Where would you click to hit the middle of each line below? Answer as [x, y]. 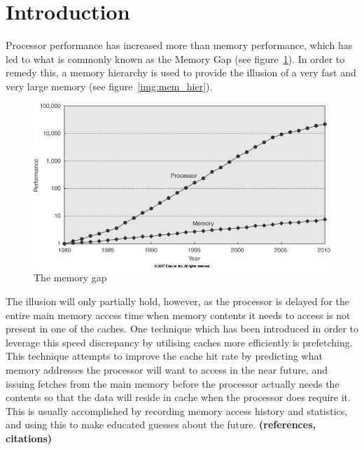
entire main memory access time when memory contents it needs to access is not [178, 315]
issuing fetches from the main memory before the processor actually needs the [173, 383]
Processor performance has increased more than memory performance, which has [179, 45]
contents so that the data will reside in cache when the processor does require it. [178, 397]
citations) [29, 438]
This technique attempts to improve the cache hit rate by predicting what [164, 356]
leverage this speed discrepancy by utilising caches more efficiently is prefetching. [179, 342]
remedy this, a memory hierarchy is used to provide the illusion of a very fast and [181, 72]
